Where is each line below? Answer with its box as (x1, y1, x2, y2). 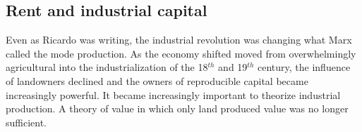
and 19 (218, 60, 248, 74)
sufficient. (6, 114, 47, 129)
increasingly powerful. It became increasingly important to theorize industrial (6, 87, 341, 102)
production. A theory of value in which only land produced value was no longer (6, 101, 349, 116)
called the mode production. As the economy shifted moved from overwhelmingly (6, 46, 356, 60)
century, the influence (258, 60, 351, 74)
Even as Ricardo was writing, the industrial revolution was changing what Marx (6, 32, 352, 47)
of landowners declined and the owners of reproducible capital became (6, 73, 308, 88)
